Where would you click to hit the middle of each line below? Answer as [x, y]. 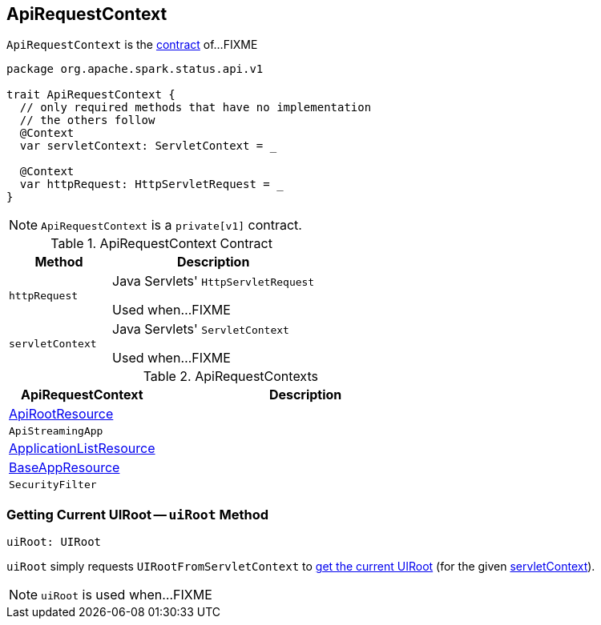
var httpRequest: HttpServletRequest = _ [151, 184]
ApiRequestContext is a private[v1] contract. [171, 225]
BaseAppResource [65, 468]
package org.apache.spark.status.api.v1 [135, 69]
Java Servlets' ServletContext [201, 329]
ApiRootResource [61, 414]
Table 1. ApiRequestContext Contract [161, 244]
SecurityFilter [53, 485]
